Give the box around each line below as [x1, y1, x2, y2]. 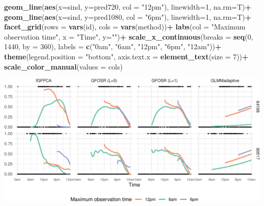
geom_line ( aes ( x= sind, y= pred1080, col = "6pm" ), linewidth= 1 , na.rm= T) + [4, 11, 252, 22]
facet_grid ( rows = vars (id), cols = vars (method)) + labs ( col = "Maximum [4, 21, 246, 32]
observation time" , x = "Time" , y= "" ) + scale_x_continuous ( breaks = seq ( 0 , [4, 31, 253, 42]
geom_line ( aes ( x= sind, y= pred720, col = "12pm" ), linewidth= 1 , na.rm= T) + [4, 2, 252, 12]
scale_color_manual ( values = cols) [4, 61, 123, 72]
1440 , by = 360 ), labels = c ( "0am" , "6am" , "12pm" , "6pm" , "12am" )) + [4, 41, 222, 52]
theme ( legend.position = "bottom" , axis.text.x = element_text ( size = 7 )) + [4, 51, 249, 61]
